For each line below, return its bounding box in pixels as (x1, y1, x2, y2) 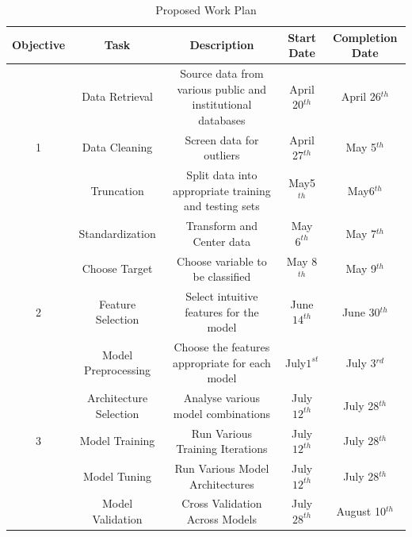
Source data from (180, 65, 264, 82)
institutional (192, 96, 252, 113)
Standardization (78, 224, 156, 241)
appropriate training (172, 182, 271, 198)
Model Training (79, 432, 155, 449)
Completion (332, 29, 398, 45)
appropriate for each (172, 354, 271, 370)
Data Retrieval (82, 88, 154, 105)
